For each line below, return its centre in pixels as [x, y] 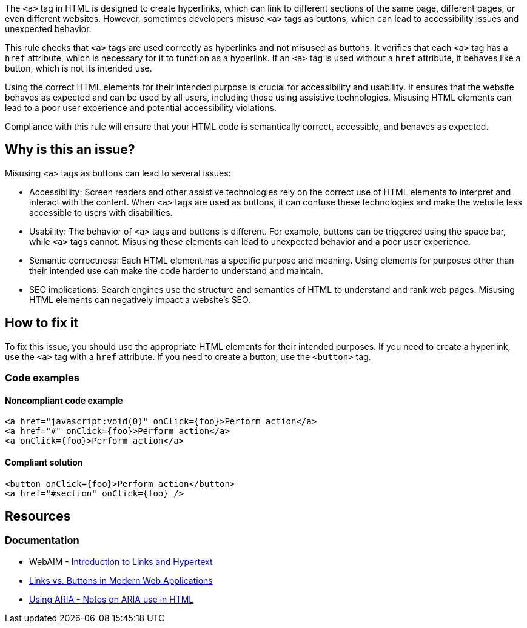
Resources [38, 516]
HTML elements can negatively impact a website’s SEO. [140, 299]
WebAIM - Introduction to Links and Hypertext [121, 561]
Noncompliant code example [64, 400]
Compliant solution [44, 462]
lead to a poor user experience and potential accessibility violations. [141, 108]
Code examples [42, 378]
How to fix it [42, 323]
